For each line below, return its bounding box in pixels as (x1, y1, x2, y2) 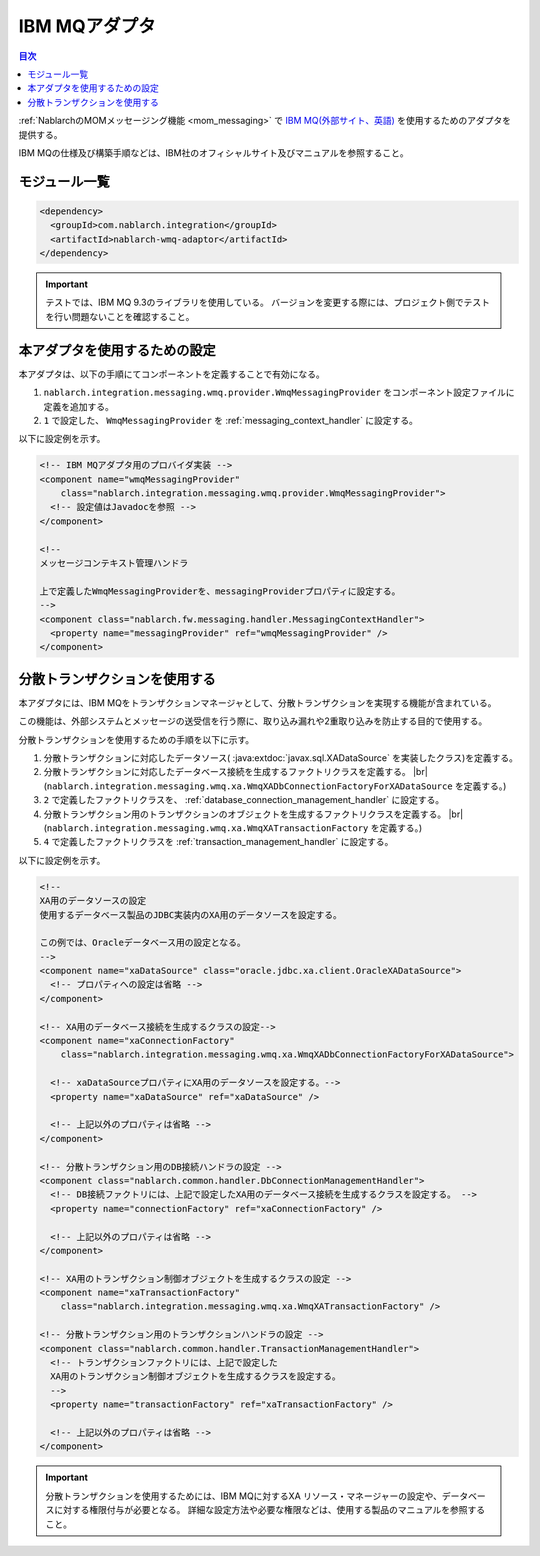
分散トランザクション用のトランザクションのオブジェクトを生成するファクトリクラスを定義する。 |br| (43, 808, 464, 820)
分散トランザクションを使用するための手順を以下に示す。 (18, 733, 255, 745)
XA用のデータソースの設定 (39, 895, 147, 907)
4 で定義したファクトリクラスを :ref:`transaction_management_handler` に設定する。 (43, 836, 394, 848)
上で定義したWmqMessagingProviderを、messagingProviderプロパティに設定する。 (39, 585, 401, 597)
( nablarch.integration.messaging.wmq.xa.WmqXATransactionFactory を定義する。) (43, 821, 423, 834)
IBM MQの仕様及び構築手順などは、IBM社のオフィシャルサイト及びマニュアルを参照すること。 (18, 146, 409, 159)
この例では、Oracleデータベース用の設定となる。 (39, 937, 247, 949)
